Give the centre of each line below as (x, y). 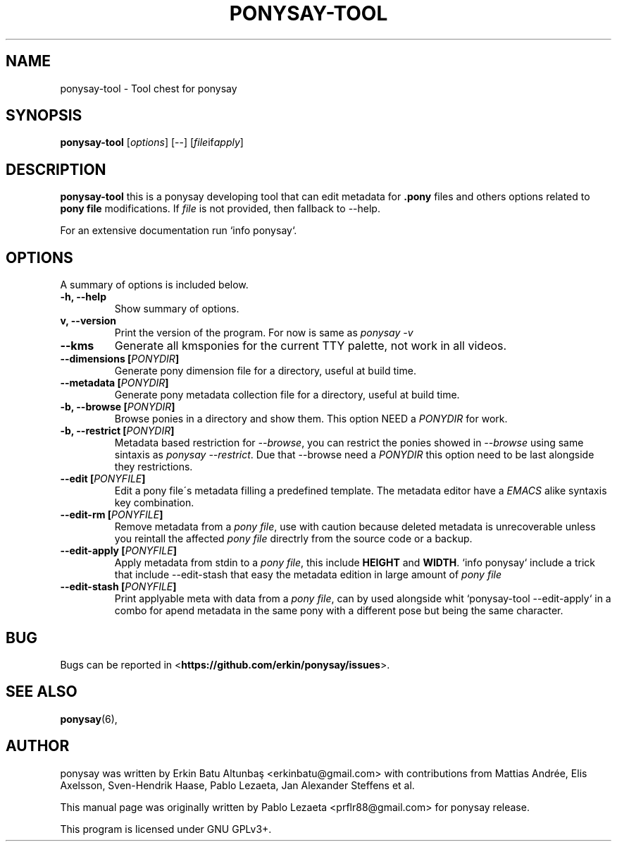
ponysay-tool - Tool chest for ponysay (149, 88)
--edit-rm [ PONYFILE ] (112, 515)
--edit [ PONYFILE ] (103, 479)
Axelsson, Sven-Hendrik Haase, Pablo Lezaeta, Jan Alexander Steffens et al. (237, 785)
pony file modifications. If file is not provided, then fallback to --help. (220, 209)
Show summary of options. (177, 309)
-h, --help (83, 297)
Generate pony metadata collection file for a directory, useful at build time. (287, 395)
